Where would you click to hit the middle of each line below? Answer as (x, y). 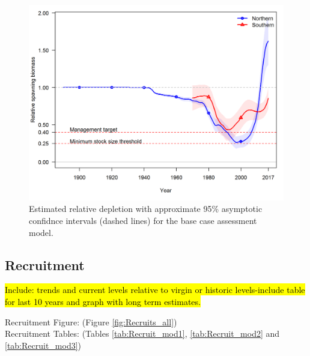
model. (41, 232)
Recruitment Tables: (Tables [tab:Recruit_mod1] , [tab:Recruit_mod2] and (142, 333)
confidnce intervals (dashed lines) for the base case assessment (143, 221)
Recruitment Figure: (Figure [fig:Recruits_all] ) (91, 321)
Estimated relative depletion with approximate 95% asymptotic (146, 209)
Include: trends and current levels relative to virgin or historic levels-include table (155, 290)
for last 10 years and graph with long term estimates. (103, 302)
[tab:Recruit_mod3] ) (43, 345)
